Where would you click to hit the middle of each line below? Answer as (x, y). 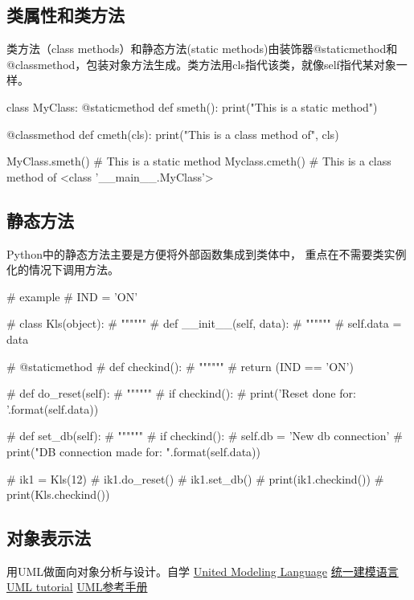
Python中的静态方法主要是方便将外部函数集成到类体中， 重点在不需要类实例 (207, 253)
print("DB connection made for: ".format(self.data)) (133, 451)
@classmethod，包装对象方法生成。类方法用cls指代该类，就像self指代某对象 (201, 64)
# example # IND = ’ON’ (72, 296)
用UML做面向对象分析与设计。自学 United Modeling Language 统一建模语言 (203, 571)
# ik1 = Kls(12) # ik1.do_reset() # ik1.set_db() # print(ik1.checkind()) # (195, 478)
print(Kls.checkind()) (58, 494)
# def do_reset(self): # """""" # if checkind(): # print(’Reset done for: (181, 393)
